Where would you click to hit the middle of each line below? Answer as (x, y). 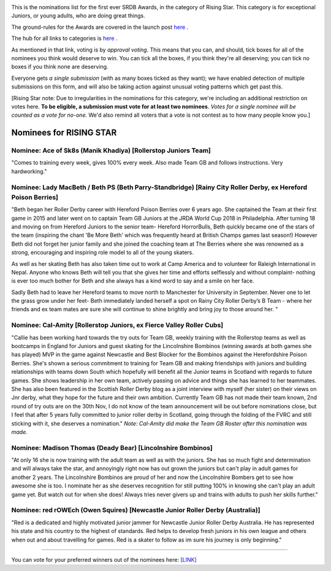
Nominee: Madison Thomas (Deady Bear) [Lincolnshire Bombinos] (112, 448)
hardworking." (29, 171)
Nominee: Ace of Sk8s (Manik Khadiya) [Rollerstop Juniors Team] (111, 150)
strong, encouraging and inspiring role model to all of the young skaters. (103, 252)
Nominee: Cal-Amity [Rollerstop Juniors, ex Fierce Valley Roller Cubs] (117, 325)
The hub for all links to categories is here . (64, 38)
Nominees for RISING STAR (64, 133)
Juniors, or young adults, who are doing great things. (78, 16)
